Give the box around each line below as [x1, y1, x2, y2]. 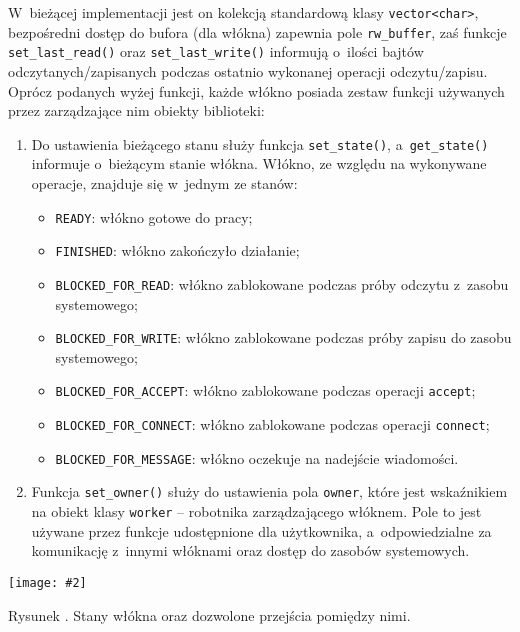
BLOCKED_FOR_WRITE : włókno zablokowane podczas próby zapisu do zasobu [55, 327, 512, 348]
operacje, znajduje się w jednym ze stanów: [31, 173, 298, 193]
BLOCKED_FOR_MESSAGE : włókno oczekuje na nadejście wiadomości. [55, 447, 459, 468]
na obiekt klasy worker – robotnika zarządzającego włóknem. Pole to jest [31, 501, 482, 522]
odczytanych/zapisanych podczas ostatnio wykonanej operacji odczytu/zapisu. [8, 60, 488, 81]
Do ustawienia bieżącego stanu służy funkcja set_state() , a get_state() [31, 133, 489, 154]
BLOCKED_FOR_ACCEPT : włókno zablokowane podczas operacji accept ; [55, 380, 476, 401]
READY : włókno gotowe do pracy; [55, 206, 253, 227]
